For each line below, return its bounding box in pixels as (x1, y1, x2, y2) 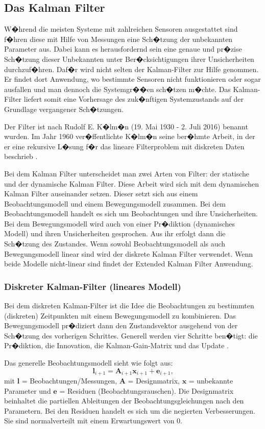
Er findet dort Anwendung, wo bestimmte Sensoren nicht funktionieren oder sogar (4, 74, 261, 84)
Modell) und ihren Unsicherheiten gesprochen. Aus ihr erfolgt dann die (4, 228, 226, 239)
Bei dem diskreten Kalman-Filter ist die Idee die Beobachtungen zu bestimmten (4, 300, 254, 311)
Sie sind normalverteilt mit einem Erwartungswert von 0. (4, 415, 182, 426)
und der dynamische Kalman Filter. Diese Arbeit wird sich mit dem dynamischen (4, 178, 259, 189)
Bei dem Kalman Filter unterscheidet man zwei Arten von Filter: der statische (4, 168, 250, 178)
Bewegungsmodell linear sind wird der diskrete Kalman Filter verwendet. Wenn (4, 248, 253, 259)
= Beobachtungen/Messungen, (21, 375, 117, 386)
